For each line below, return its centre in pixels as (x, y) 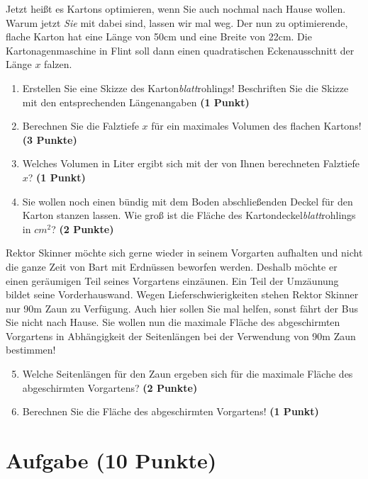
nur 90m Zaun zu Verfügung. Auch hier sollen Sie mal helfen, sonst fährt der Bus (182, 308)
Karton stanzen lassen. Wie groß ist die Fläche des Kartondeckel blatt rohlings (189, 215)
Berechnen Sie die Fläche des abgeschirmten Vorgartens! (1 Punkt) (171, 411)
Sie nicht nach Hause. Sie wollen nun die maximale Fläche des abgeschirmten (173, 322)
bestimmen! (31, 350)
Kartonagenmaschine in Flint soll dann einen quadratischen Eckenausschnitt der (180, 50)
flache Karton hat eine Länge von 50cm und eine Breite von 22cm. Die (159, 36)
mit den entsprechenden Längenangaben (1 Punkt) (136, 102)
